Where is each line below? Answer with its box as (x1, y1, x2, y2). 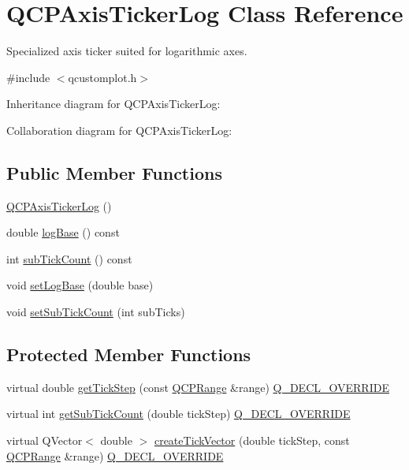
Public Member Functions (6, 160, 222, 185)
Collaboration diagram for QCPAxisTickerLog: (6, 121, 232, 138)
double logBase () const (6, 224, 120, 241)
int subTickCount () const (6, 250, 132, 267)
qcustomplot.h (68, 69, 137, 85)
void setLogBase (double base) (6, 277, 154, 293)
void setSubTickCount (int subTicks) (6, 304, 185, 320)
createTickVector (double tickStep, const (154, 432, 350, 449)
